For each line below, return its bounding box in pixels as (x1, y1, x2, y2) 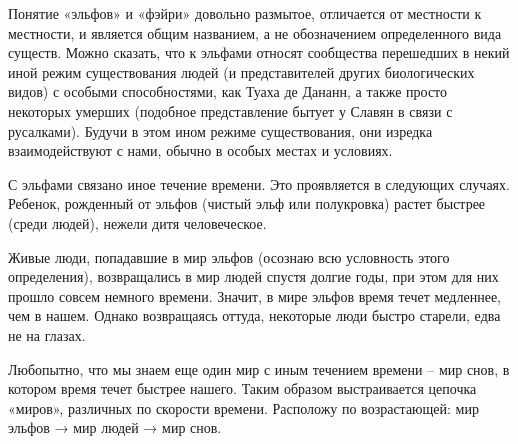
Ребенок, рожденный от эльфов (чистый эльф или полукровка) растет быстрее (8, 193, 486, 214)
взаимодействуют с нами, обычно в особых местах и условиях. (8, 140, 393, 161)
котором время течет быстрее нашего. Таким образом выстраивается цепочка (8, 378, 477, 399)
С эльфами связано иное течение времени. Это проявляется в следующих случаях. (8, 173, 510, 194)
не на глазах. (8, 324, 86, 345)
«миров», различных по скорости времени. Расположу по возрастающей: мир (8, 397, 479, 418)
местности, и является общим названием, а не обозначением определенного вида (8, 22, 502, 43)
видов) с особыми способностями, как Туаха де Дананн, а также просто (8, 81, 448, 102)
